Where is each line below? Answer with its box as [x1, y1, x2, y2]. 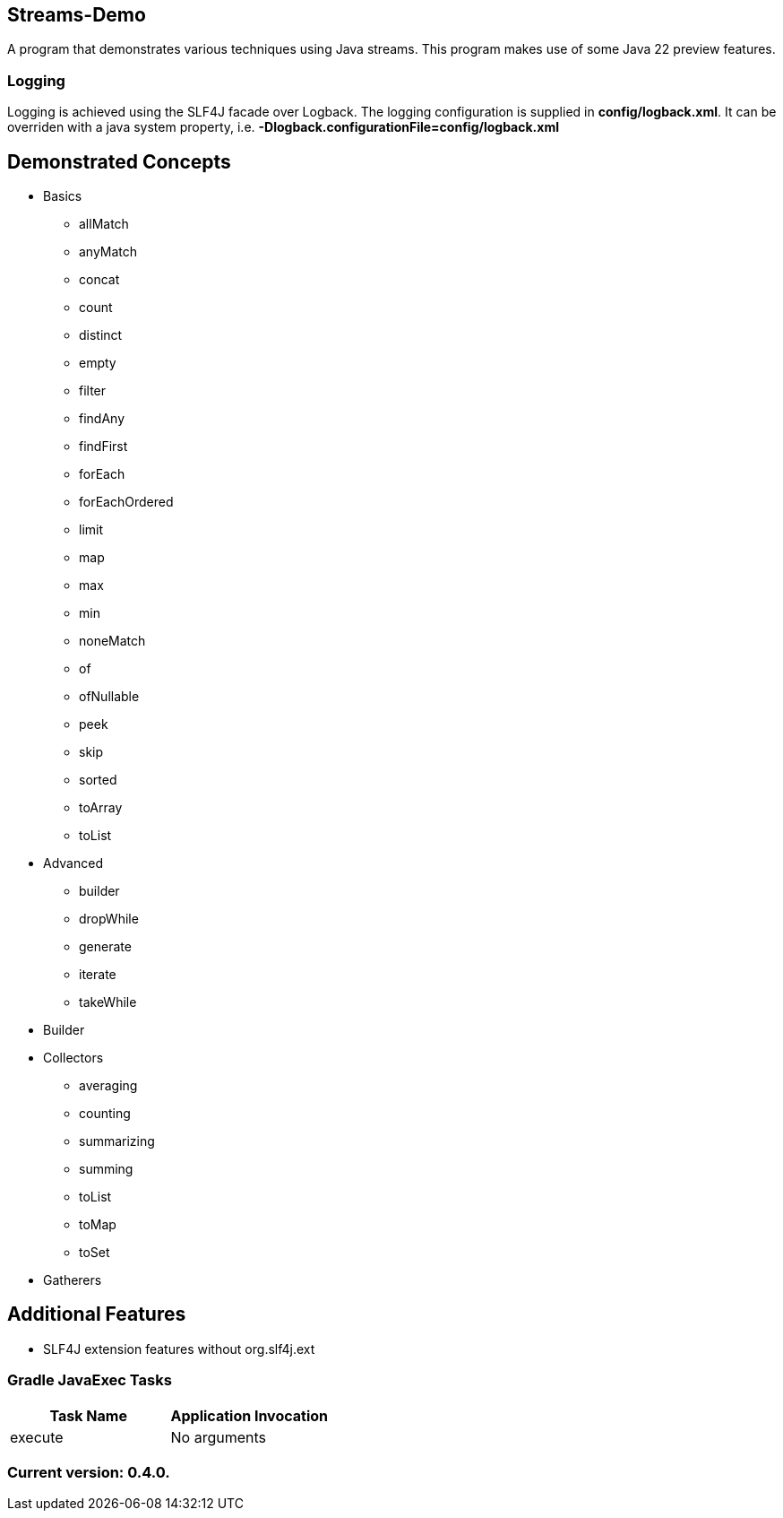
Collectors [43, 1050, 104, 1066]
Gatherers [43, 1272, 102, 1288]
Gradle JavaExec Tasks [7, 1371, 172, 1390]
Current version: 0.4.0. [7, 1462, 170, 1481]
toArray [79, 800, 123, 816]
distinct [79, 327, 123, 343]
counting [79, 1106, 131, 1122]
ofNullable [79, 689, 140, 705]
